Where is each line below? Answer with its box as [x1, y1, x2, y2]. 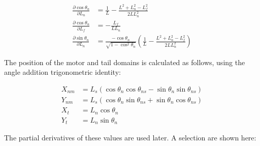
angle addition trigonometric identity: [4, 67, 121, 77]
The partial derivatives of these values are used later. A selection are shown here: [4, 132, 256, 143]
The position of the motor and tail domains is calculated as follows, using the [4, 56, 245, 67]
